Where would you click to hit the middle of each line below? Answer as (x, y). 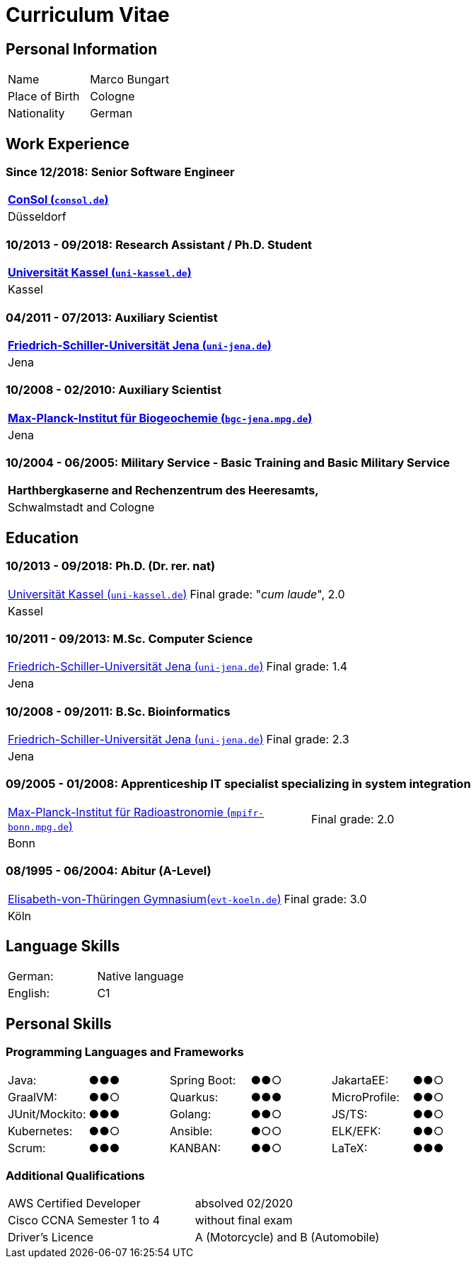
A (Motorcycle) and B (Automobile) (287, 1237)
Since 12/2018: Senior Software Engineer (120, 172)
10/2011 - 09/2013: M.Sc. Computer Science (129, 638)
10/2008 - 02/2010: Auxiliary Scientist (114, 390)
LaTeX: (349, 1148)
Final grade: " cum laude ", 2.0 (267, 594)
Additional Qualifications (75, 1176)
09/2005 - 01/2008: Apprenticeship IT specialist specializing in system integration (238, 784)
